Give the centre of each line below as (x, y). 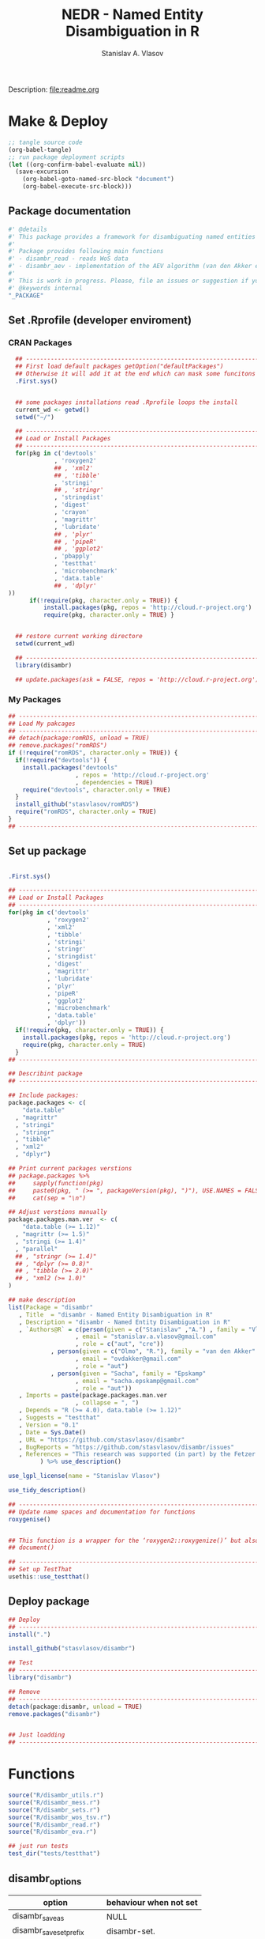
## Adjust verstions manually (58, 1212)
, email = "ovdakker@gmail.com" (128, 1359)
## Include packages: (44, 1096)
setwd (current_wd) (46, 644)
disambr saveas (38, 1917)
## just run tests (38, 1846)
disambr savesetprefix (48, 1931)
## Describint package (45, 1074)
